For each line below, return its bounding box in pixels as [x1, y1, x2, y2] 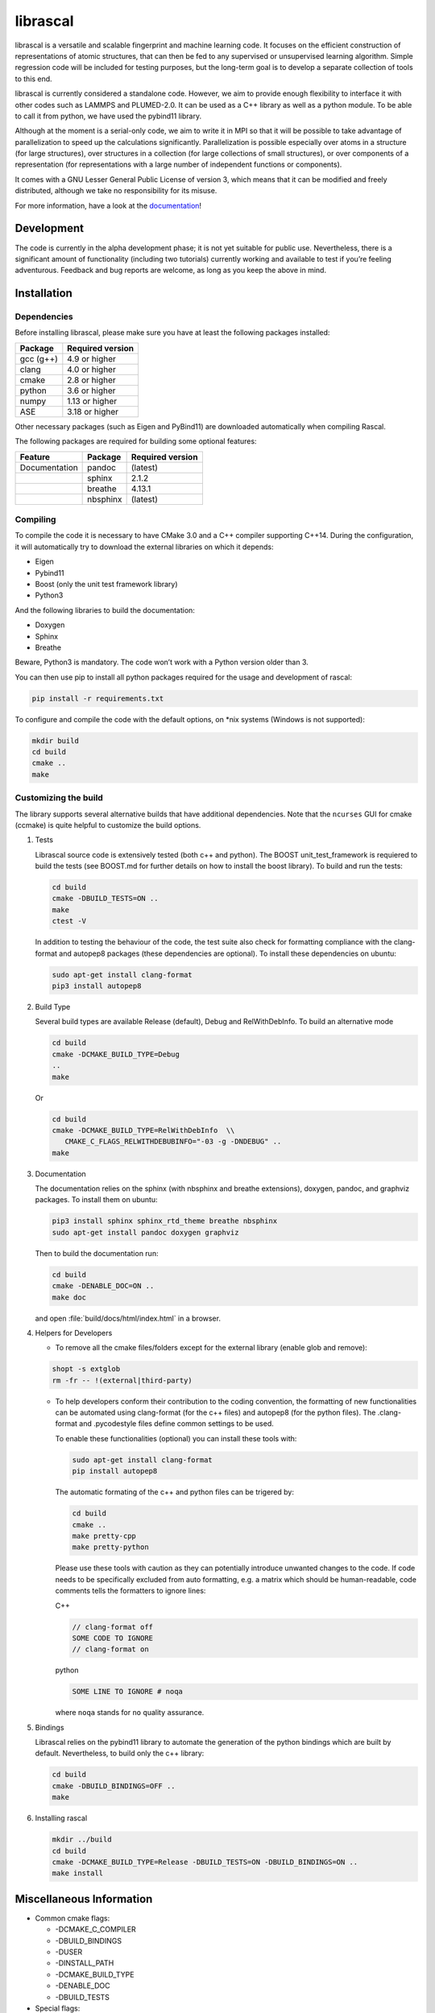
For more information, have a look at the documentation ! [14, 200, 201, 210]
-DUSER [55, 1947, 83, 1957]
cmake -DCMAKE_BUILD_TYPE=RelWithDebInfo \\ [52, 1126, 235, 1135]
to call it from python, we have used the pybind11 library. [14, 111, 201, 121]
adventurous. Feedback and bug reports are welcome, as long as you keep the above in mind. [14, 266, 326, 275]
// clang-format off [72, 1622, 153, 1631]
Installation [14, 287, 72, 300]
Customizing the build [14, 792, 104, 804]
